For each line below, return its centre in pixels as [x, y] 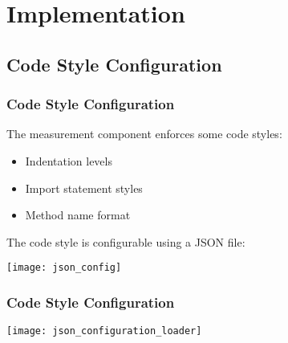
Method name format [78, 215]
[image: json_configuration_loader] [104, 331]
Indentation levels [69, 160]
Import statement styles [84, 188]
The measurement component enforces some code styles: [144, 134]
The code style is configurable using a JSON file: [126, 241]
